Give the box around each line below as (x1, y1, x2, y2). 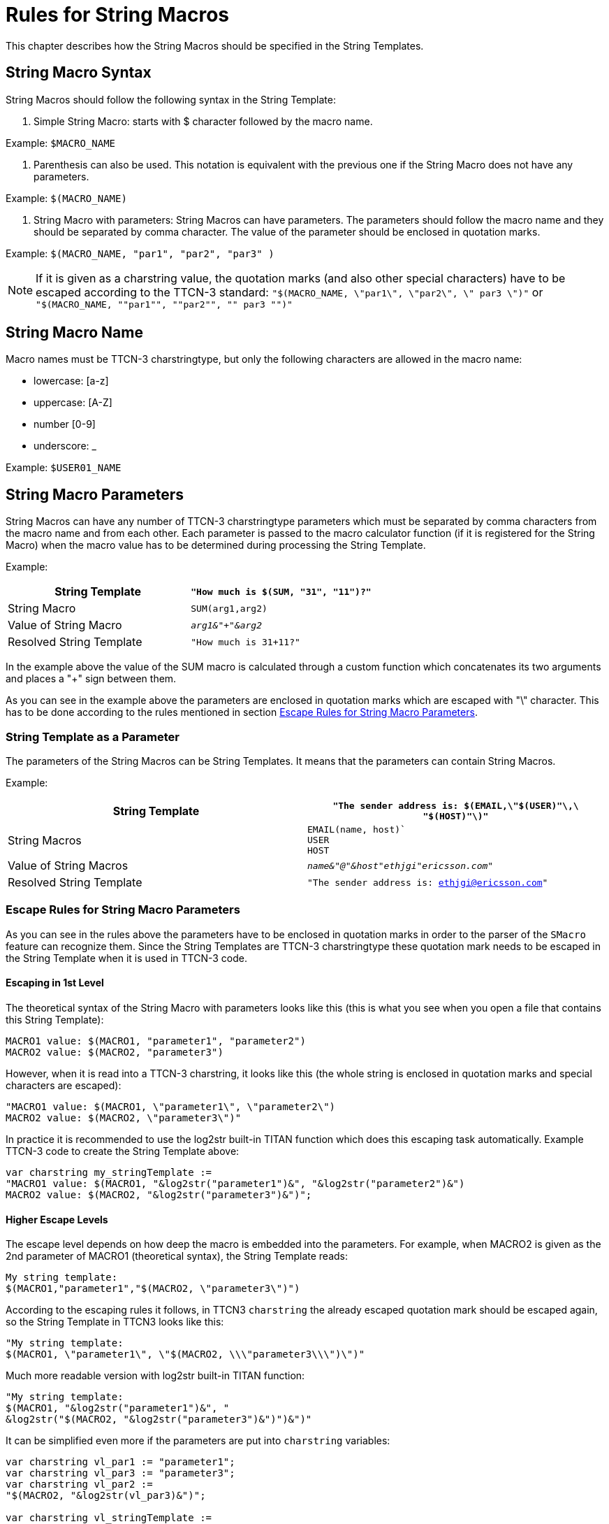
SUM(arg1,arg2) (191, 603, 267, 614)
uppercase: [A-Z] (34, 396, 112, 409)
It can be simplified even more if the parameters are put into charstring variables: (6, 1435, 390, 1447)
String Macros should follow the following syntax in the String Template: (6, 93, 336, 106)
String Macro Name (6, 324, 143, 342)
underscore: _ (34, 440, 96, 452)
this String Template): (6, 1014, 104, 1026)
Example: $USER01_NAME (6, 461, 122, 474)
